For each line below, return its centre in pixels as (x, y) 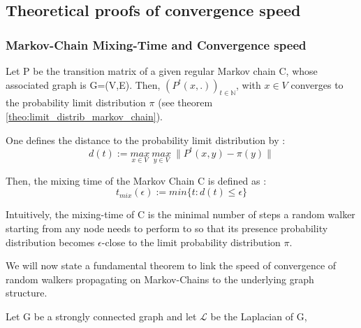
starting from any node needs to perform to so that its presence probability (167, 228)
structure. (27, 293)
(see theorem (185, 102)
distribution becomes (50, 242)
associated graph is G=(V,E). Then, (83, 84)
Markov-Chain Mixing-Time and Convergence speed (156, 44)
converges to (317, 84)
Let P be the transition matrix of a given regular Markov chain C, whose (162, 71)
